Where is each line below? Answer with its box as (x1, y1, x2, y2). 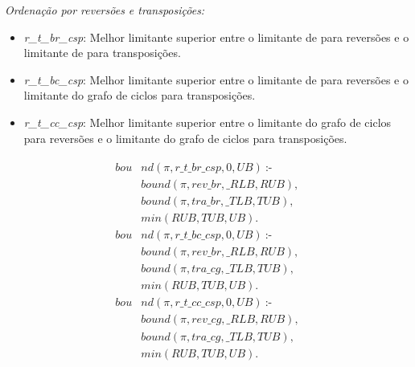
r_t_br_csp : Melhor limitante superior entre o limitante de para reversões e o (23, 28, 409, 45)
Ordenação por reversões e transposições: (5, 2, 205, 18)
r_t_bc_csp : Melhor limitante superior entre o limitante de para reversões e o (23, 71, 409, 88)
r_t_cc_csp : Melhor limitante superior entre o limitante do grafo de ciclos (23, 113, 392, 130)
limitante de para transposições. (23, 44, 181, 61)
